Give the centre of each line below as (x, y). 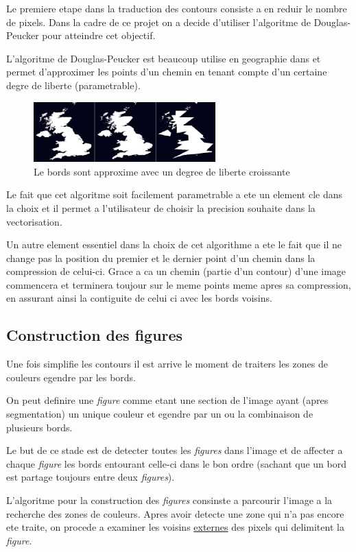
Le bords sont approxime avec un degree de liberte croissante (162, 171)
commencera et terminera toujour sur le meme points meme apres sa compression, (179, 284)
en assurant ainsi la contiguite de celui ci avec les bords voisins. (139, 298)
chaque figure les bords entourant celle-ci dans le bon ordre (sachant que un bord (176, 463)
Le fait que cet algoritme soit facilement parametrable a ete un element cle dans (174, 194)
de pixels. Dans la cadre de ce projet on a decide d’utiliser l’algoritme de (158, 22)
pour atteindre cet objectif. (99, 35)
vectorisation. (34, 221)
